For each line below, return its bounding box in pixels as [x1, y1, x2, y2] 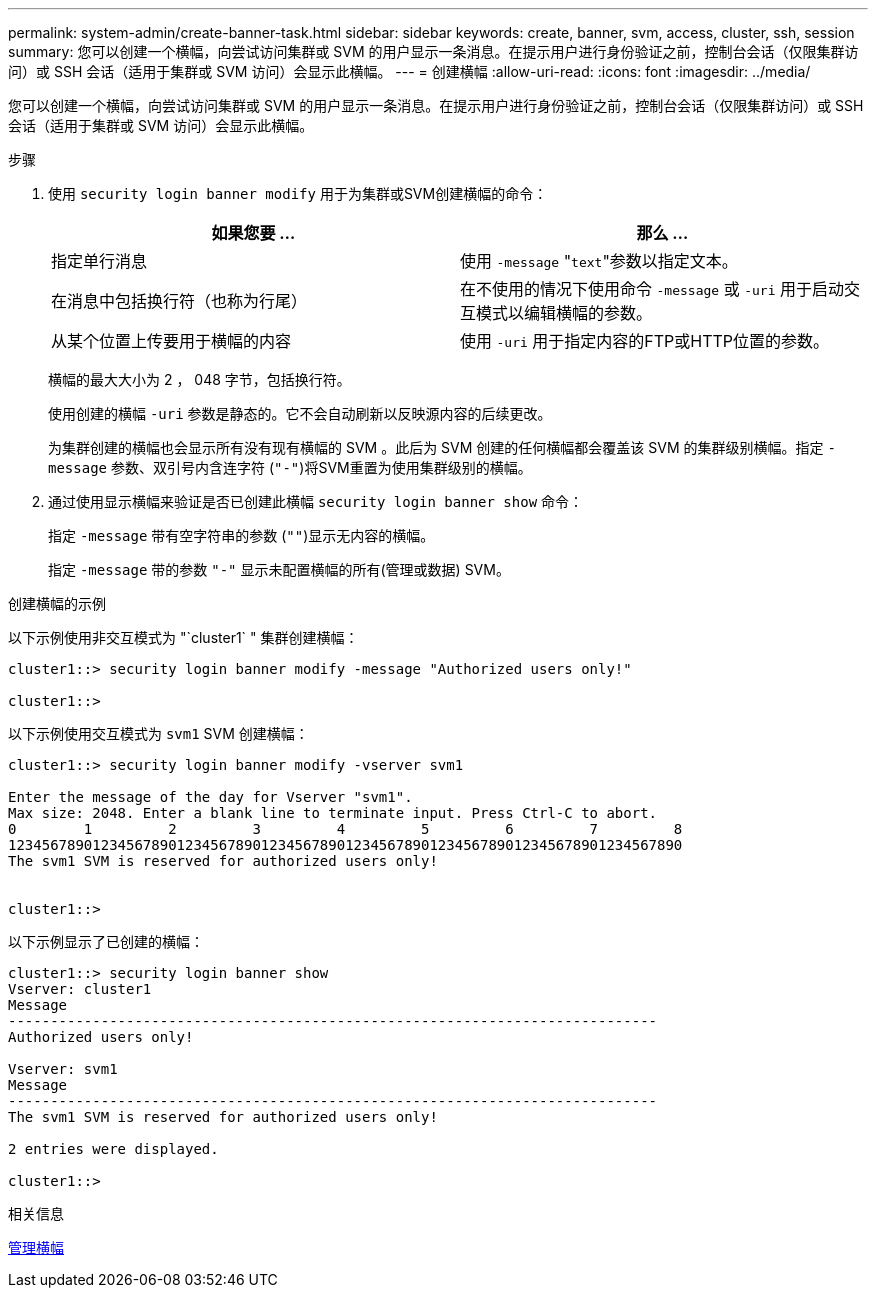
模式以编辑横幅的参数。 [476, 303, 653, 323]
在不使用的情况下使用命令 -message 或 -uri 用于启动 [460, 279, 844, 299]
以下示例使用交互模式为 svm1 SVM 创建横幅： [8, 725, 309, 742]
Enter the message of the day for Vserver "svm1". [8, 789, 413, 805]
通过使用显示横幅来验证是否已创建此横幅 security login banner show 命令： [48, 493, 584, 510]
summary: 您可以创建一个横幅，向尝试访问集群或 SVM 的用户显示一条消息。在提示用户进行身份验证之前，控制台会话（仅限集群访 [8, 43, 859, 60]
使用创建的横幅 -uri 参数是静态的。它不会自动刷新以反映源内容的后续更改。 [48, 405, 552, 422]
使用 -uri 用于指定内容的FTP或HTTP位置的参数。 [460, 331, 830, 351]
